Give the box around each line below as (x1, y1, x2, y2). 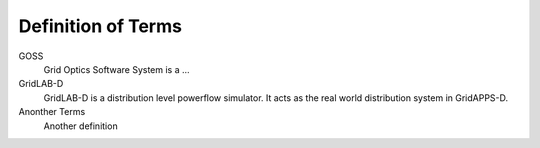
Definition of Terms (18, 15, 182, 37)
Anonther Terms (18, 106, 86, 118)
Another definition (43, 120, 119, 132)
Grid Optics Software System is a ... (43, 63, 190, 75)
